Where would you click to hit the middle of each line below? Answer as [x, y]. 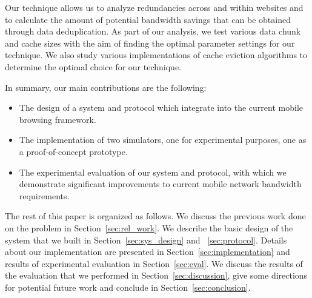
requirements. [44, 195]
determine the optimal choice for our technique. [93, 66]
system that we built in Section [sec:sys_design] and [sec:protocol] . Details [146, 240]
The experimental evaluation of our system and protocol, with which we [153, 172]
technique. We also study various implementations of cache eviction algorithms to [156, 55]
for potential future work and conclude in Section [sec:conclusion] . [128, 287]
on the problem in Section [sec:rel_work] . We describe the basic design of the [149, 227]
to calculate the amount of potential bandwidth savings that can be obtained [148, 19]
